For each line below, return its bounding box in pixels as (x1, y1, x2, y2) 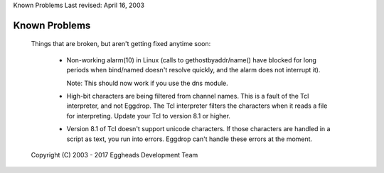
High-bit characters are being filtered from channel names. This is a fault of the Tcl (66, 91, 309, 100)
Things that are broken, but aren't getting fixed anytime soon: (31, 40, 211, 48)
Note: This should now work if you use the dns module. (66, 79, 229, 87)
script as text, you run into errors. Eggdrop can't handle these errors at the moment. (66, 135, 313, 143)
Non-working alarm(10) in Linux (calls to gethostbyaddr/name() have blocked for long (66, 55, 316, 64)
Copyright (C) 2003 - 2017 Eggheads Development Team (31, 150, 198, 159)
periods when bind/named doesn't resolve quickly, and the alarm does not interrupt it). (66, 66, 321, 74)
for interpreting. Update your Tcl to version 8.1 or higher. (66, 111, 231, 120)
